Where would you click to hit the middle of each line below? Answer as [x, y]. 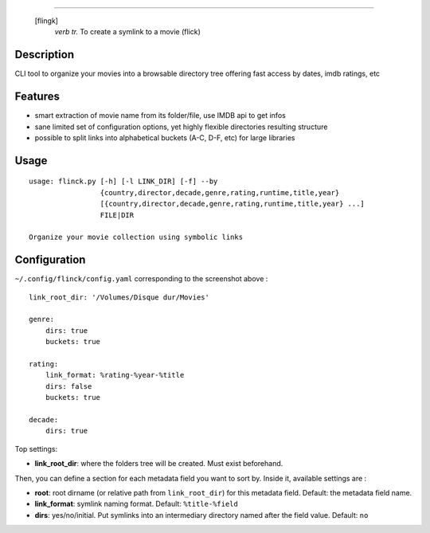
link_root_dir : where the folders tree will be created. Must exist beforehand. [159, 464]
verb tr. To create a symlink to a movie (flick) [127, 32]
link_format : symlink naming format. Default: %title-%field [136, 504]
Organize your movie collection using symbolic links [136, 237]
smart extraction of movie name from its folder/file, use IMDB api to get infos [160, 116]
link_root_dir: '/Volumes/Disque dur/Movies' [119, 297]
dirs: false [68, 386]
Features [37, 97]
